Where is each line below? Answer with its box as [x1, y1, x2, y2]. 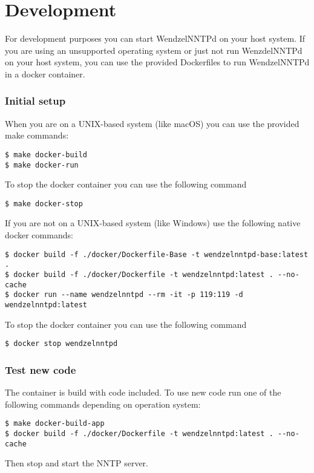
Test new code [5, 362, 76, 377]
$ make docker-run [5, 160, 79, 169]
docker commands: [5, 229, 73, 241]
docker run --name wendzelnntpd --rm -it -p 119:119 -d [13, 290, 243, 299]
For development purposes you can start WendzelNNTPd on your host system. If [5, 32, 306, 45]
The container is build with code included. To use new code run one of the [5, 386, 281, 399]
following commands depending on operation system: [5, 397, 201, 410]
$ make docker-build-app [5, 419, 105, 428]
